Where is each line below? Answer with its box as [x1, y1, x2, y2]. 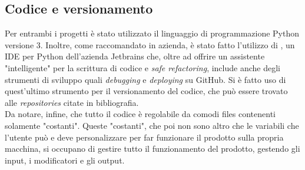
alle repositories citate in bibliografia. [5, 96, 139, 108]
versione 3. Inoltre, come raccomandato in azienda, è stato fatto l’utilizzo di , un [5, 38, 295, 51]
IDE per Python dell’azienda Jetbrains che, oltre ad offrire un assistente [5, 50, 265, 62]
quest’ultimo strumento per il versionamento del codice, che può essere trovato [5, 85, 288, 97]
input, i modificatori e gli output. [5, 154, 125, 166]
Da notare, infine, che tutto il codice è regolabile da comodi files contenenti [5, 108, 276, 120]
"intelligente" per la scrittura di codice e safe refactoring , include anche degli [5, 61, 280, 74]
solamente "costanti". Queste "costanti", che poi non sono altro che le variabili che [5, 119, 299, 131]
